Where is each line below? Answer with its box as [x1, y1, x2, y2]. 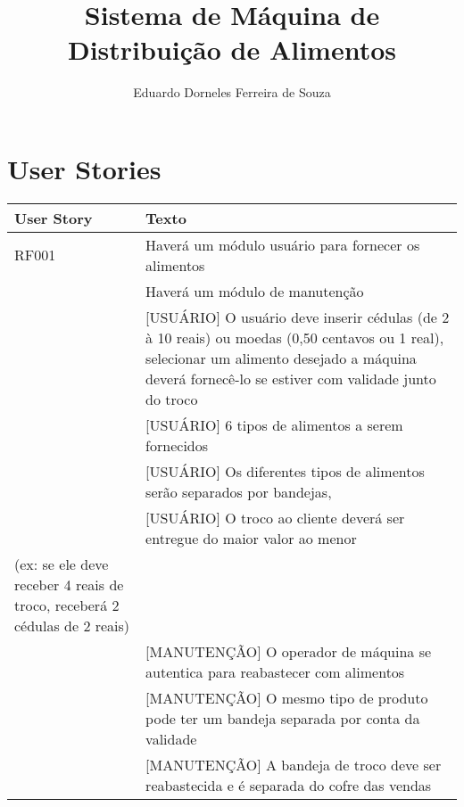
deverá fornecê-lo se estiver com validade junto [145, 367, 436, 389]
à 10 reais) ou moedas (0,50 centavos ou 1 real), [145, 326, 444, 348]
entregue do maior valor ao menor [145, 527, 357, 548]
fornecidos [145, 434, 209, 456]
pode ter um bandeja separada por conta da [145, 707, 420, 729]
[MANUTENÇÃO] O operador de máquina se [145, 640, 432, 662]
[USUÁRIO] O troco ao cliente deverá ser [145, 506, 405, 528]
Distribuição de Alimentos [67, 31, 397, 68]
